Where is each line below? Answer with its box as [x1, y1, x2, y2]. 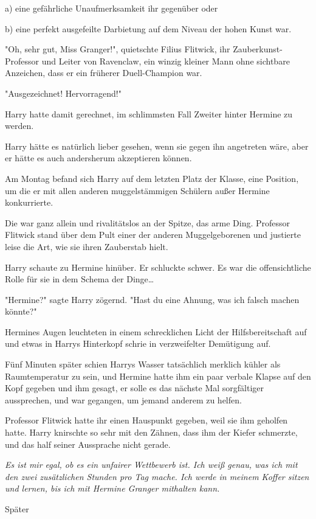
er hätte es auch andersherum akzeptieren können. [5, 152, 192, 164]
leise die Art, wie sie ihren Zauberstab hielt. [5, 240, 168, 253]
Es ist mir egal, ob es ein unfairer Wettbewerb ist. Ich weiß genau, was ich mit [5, 458, 298, 471]
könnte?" [5, 305, 37, 318]
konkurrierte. [5, 196, 53, 209]
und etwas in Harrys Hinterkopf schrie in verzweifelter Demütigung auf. [5, 337, 271, 350]
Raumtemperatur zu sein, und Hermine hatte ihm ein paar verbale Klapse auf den [5, 369, 311, 382]
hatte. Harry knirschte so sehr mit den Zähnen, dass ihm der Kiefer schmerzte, [5, 426, 298, 439]
